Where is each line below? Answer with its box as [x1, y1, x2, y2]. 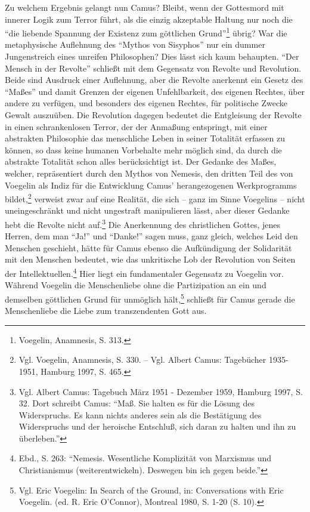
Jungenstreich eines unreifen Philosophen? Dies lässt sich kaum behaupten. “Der [5, 50, 299, 63]
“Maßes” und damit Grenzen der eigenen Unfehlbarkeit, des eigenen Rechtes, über [5, 85, 305, 97]
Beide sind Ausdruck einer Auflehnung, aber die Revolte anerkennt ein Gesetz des [5, 73, 303, 86]
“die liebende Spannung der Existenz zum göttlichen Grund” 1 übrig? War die [5, 25, 287, 39]
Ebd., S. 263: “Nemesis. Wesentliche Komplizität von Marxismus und [18, 452, 272, 464]
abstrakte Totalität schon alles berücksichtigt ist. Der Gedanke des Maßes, [5, 155, 277, 168]
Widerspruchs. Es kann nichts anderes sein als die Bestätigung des [18, 408, 262, 421]
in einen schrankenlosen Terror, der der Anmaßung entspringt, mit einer [5, 120, 268, 132]
